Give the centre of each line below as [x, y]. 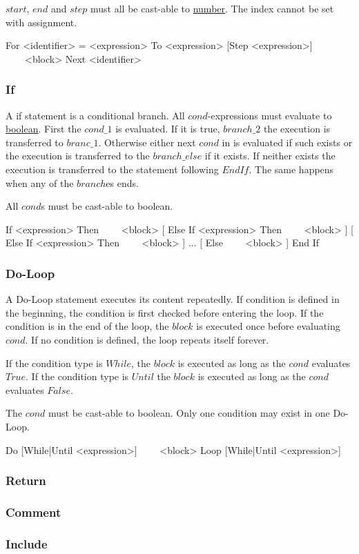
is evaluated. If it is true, [168, 129]
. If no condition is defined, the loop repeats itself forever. [147, 339]
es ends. [122, 182]
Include [27, 543]
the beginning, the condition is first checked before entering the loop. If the [165, 312]
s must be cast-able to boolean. [107, 206]
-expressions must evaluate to [270, 115]
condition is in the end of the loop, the [87, 326]
